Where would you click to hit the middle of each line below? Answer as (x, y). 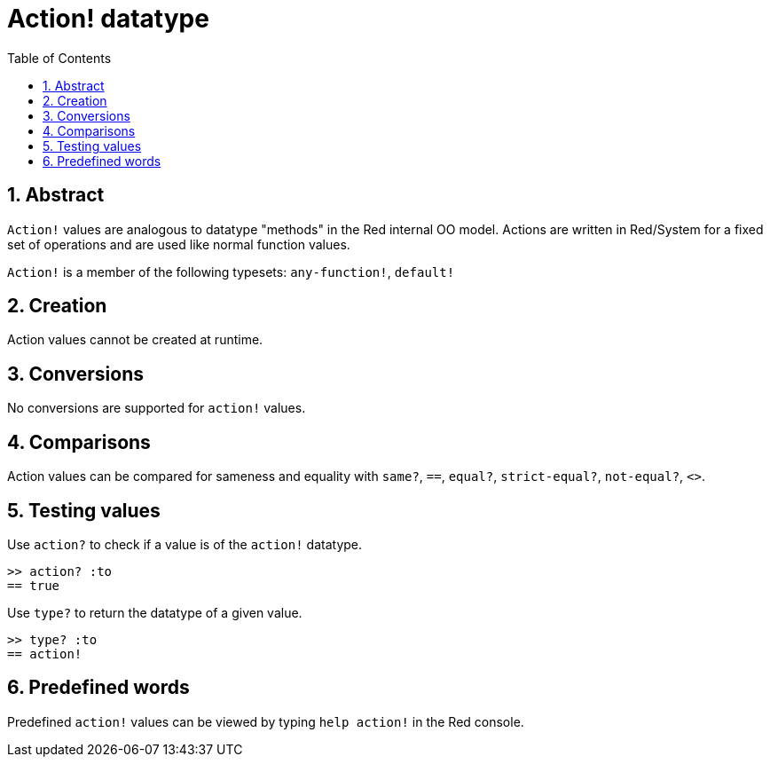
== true (34, 585)
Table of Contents (59, 58)
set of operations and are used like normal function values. (179, 244)
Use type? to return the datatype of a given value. (155, 612)
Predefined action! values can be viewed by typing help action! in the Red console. (266, 721)
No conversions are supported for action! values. (157, 408)
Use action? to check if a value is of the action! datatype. (185, 544)
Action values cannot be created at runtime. (135, 340)
